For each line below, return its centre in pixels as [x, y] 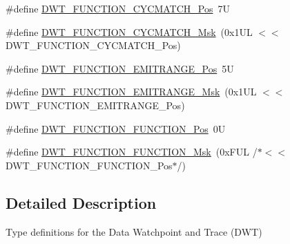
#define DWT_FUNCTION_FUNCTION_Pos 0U [116, 128]
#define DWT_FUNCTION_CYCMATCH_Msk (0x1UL [129, 31]
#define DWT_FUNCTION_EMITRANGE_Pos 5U [120, 68]
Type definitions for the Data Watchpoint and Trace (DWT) [134, 231]
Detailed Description [81, 202]
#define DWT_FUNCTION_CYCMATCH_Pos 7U [118, 8]
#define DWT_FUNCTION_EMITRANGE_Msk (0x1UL [131, 92]
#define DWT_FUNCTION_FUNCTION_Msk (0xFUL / [132, 152]
